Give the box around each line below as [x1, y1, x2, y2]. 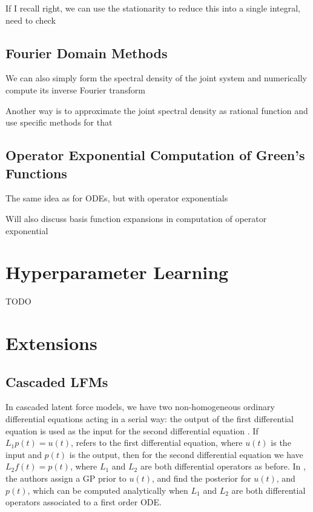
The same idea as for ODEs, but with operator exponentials [5, 192, 228, 204]
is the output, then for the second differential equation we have [69, 448, 303, 460]
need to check [5, 13, 56, 26]
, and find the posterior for [151, 472, 251, 484]
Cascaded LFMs [5, 372, 108, 391]
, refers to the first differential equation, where [71, 436, 243, 449]
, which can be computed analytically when [27, 483, 188, 496]
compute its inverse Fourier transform [5, 83, 145, 96]
